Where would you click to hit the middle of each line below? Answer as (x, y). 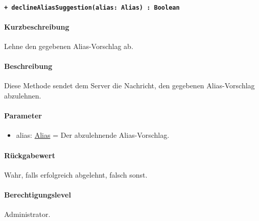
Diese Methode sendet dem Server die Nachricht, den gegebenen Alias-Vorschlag (129, 85)
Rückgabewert (30, 155)
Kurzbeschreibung (37, 26)
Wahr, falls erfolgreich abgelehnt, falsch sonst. (76, 174)
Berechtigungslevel (38, 194)
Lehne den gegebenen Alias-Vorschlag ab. (69, 46)
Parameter (23, 116)
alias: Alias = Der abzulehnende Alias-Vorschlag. (93, 135)
